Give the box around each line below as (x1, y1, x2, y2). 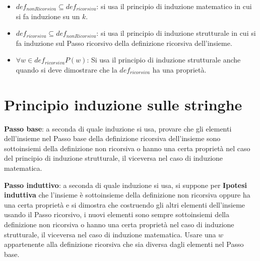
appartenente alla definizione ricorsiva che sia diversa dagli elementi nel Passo (4, 239, 244, 249)
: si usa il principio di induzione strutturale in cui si (96, 28, 256, 38)
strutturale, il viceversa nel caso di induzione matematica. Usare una (4, 229, 216, 239)
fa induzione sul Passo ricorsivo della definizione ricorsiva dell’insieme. (16, 37, 232, 48)
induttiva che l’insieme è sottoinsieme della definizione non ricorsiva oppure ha (4, 189, 250, 200)
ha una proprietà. (152, 64, 207, 75)
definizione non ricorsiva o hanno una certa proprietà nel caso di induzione (4, 219, 234, 230)
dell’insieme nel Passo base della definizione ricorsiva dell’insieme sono (4, 133, 221, 144)
